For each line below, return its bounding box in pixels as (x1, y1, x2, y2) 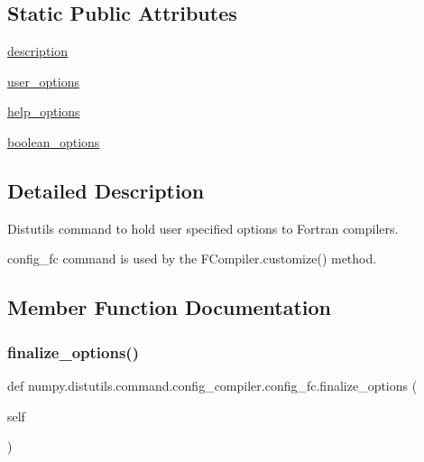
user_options (7, 71, 79, 90)
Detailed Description (7, 176, 205, 204)
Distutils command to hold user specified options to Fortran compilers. (7, 218, 399, 237)
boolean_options (7, 132, 100, 151)
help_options (7, 102, 80, 121)
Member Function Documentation (7, 293, 332, 321)
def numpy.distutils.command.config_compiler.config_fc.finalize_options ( (7, 375, 418, 394)
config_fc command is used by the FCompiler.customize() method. (7, 249, 377, 268)
